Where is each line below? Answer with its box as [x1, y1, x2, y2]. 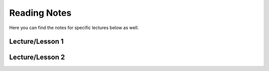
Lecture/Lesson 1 [9, 37, 64, 46]
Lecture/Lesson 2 [9, 53, 65, 62]
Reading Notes [9, 7, 72, 18]
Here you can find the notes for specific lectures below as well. [9, 25, 139, 31]
